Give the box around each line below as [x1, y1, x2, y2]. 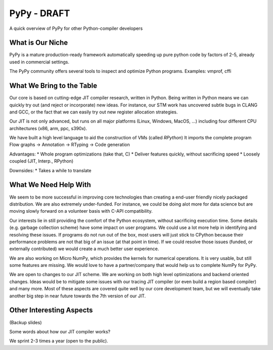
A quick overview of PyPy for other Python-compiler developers [9, 25, 143, 31]
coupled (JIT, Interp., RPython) [9, 158, 74, 164]
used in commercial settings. [9, 59, 70, 65]
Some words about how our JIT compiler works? [9, 328, 111, 334]
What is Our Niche [9, 38, 68, 47]
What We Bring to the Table [9, 82, 98, 90]
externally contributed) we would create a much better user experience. [9, 246, 159, 252]
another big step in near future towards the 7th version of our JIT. [9, 293, 146, 299]
